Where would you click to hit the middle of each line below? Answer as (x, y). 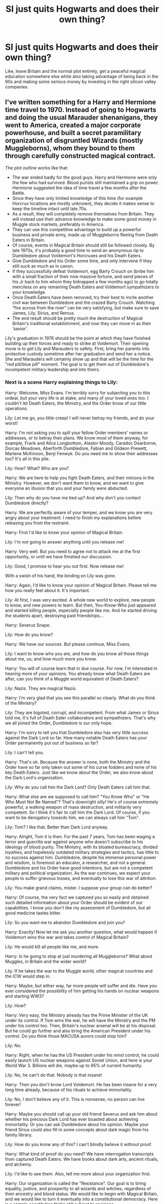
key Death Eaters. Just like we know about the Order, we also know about (79, 772)
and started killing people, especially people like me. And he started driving (81, 610)
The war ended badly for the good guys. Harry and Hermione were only (84, 177)
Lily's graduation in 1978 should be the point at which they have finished (78, 338)
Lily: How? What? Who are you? (37, 468)
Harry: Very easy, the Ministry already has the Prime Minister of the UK (77, 1015)
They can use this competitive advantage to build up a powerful (76, 229)
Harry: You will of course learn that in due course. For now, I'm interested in (81, 668)
